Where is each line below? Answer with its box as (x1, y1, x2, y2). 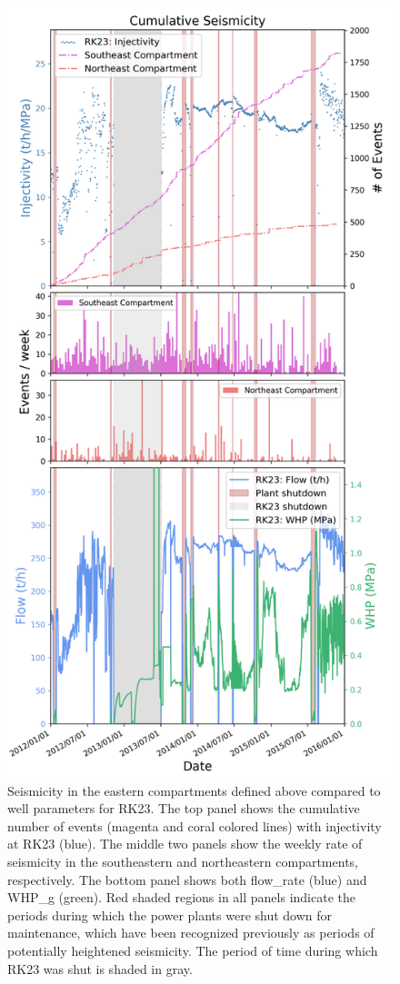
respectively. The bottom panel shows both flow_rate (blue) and (7, 870, 367, 889)
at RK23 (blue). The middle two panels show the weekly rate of (7, 834, 363, 853)
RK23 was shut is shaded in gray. (7, 959, 193, 978)
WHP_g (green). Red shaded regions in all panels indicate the (7, 888, 355, 907)
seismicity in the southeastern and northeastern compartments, (7, 851, 358, 870)
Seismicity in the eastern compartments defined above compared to (7, 780, 381, 800)
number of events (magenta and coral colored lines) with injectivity (7, 816, 382, 835)
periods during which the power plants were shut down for (7, 905, 333, 924)
